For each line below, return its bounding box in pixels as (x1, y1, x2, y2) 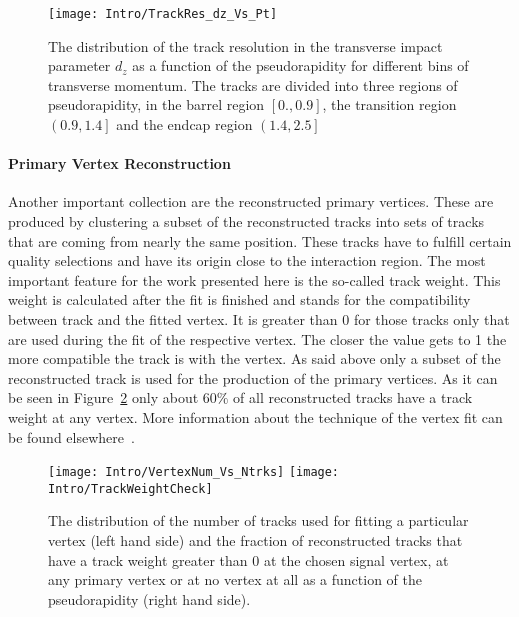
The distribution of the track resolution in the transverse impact (48, 35, 443, 56)
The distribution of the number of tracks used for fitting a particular (48, 510, 469, 531)
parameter (48, 55, 111, 76)
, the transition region (322, 94, 457, 115)
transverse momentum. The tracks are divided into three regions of (48, 74, 458, 95)
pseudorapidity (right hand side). (48, 588, 251, 609)
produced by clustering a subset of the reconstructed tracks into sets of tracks (8, 211, 485, 232)
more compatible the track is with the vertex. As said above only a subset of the (8, 348, 501, 369)
